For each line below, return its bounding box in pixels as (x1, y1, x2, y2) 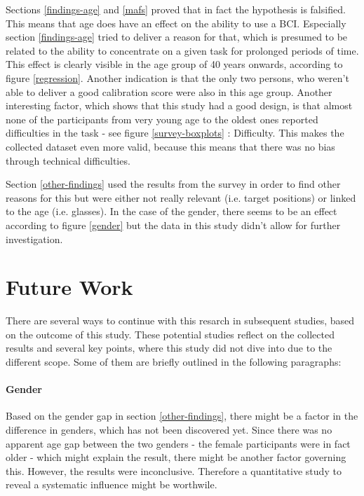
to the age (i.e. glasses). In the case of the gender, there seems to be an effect (6, 204, 337, 219)
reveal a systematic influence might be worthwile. (6, 477, 217, 492)
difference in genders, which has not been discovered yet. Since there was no (6, 422, 332, 436)
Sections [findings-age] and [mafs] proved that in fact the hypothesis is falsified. (6, 2, 346, 16)
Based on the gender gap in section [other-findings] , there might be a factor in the (6, 408, 358, 423)
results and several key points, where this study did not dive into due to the (6, 340, 332, 355)
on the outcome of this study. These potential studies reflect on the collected (6, 326, 335, 341)
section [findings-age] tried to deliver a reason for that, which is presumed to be (6, 29, 348, 44)
